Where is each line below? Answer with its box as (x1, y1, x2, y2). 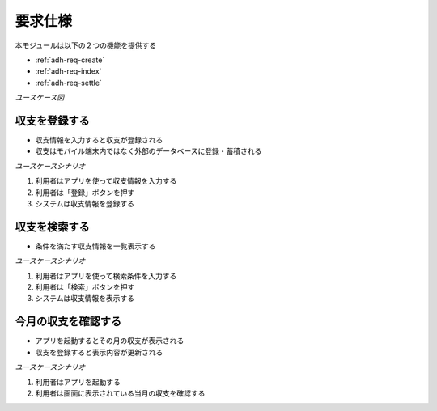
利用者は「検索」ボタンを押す (35, 282, 135, 292)
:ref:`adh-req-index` (35, 66, 102, 76)
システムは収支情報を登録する (35, 198, 135, 208)
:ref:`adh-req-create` (35, 55, 105, 65)
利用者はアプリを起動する (35, 377, 121, 387)
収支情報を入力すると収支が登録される (35, 135, 163, 145)
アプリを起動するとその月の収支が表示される (35, 336, 185, 345)
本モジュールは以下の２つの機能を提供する (15, 40, 157, 50)
